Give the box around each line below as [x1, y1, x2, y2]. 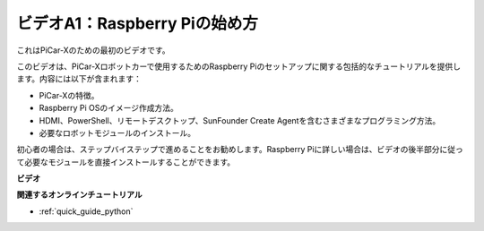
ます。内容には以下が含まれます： [16, 73, 143, 84]
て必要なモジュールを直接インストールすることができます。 [16, 157, 236, 167]
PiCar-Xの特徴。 [39, 90, 99, 100]
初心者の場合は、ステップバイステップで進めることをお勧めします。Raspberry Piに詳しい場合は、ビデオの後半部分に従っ [16, 144, 463, 155]
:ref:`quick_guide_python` [39, 206, 134, 217]
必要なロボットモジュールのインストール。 [39, 127, 196, 138]
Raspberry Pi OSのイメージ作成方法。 [39, 103, 178, 114]
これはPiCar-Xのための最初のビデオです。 [16, 45, 170, 56]
